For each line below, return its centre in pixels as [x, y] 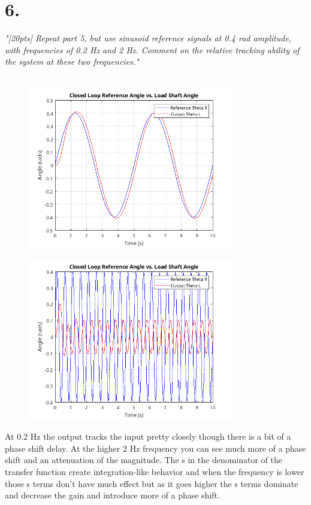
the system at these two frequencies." [72, 61]
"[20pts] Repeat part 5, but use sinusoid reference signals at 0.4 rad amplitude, [148, 38]
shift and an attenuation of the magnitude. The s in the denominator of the [144, 460]
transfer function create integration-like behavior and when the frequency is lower [155, 471]
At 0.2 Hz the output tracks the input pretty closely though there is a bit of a [148, 436]
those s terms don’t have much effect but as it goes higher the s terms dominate [152, 483]
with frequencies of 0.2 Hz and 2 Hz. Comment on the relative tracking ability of [152, 49]
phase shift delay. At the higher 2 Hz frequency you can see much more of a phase [155, 448]
